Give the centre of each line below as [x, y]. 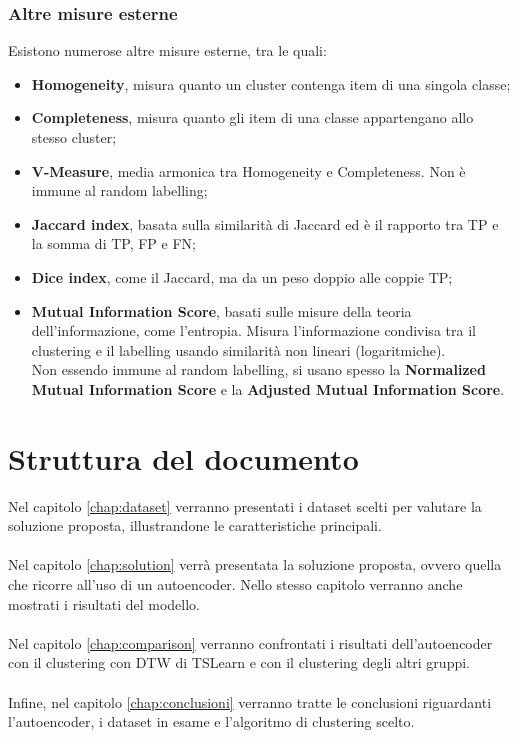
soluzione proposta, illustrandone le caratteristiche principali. [195, 525]
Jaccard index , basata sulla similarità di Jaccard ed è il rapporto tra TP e [265, 223]
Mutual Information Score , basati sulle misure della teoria [221, 310]
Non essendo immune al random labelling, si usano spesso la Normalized [258, 369]
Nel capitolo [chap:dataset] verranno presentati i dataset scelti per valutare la [245, 505]
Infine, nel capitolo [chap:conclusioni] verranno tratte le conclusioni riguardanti [250, 701]
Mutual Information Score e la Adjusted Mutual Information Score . [268, 388]
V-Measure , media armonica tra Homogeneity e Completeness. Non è [248, 170]
